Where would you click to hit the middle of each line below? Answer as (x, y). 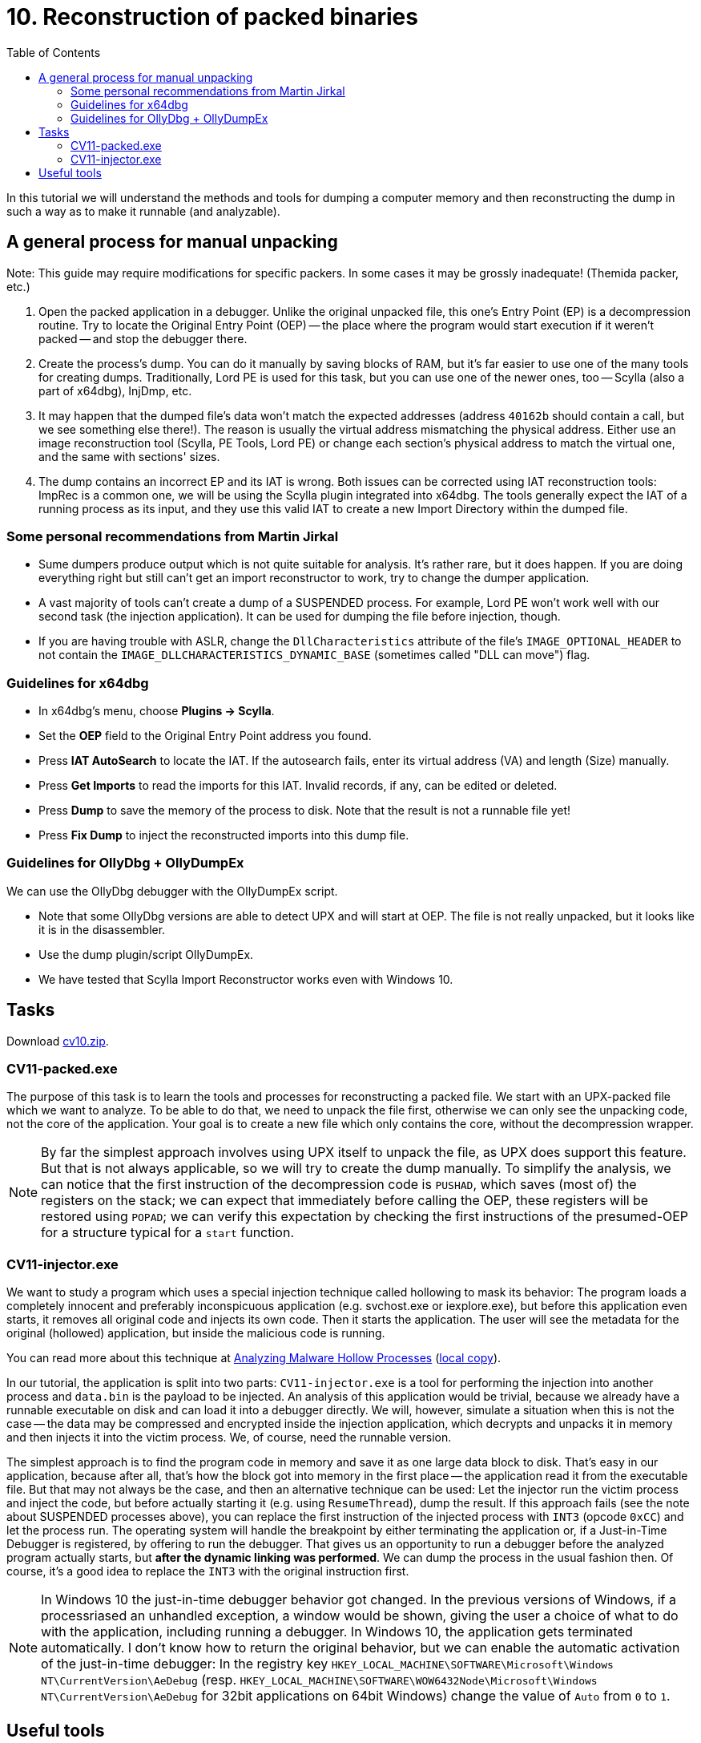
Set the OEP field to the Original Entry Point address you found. (205, 736)
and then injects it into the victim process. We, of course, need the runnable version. (229, 1438)
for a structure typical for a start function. (168, 1233)
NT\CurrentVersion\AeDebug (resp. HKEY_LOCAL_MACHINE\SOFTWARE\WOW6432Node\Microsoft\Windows (319, 1680)
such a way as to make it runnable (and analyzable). (143, 211)
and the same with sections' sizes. (129, 456)
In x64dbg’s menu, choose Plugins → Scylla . (157, 711)
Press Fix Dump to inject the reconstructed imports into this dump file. (224, 835)
